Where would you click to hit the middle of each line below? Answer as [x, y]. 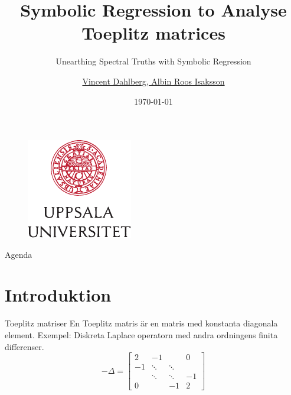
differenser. [24, 346]
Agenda [19, 254]
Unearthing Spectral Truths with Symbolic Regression [153, 61]
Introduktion [58, 295]
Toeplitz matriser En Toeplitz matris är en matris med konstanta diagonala [141, 323]
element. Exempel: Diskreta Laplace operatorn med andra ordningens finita [141, 335]
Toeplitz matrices [153, 33]
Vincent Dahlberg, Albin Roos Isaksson [153, 81]
